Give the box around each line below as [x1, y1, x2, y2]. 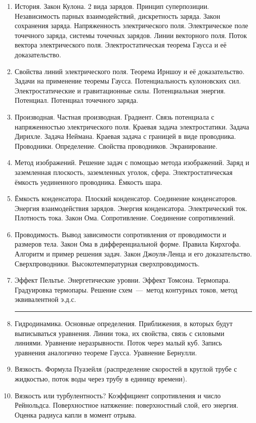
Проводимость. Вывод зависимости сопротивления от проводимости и [14, 229, 226, 239]
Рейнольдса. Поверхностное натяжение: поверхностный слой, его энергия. [14, 400, 239, 410]
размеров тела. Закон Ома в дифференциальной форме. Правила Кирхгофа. [14, 239, 241, 249]
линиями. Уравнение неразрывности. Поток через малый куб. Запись [14, 338, 222, 348]
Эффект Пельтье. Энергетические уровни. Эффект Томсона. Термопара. [14, 275, 230, 285]
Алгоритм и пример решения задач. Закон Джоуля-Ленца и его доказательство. [14, 249, 252, 259]
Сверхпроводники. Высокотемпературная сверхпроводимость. [14, 258, 200, 268]
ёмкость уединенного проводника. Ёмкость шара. [14, 176, 163, 187]
